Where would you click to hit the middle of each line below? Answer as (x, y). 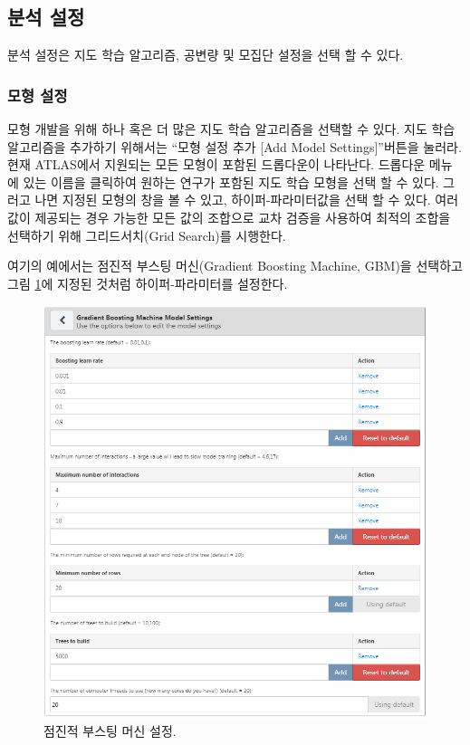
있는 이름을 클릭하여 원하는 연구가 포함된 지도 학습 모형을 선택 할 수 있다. (231, 181)
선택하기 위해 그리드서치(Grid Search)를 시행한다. (147, 235)
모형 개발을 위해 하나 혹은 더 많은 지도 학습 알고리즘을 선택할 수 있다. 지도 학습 (231, 129)
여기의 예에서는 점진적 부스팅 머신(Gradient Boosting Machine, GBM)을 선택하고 (235, 266)
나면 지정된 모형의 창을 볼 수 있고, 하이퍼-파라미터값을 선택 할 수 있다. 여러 (247, 200)
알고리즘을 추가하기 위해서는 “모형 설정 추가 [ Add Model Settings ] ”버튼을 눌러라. (235, 146)
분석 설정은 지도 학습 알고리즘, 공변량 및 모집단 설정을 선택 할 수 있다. (206, 55)
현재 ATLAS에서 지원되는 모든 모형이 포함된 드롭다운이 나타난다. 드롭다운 (216, 164)
